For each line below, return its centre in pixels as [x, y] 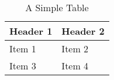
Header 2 [83, 31]
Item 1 [23, 49]
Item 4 [75, 66]
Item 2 [75, 49]
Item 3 [23, 66]
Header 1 [31, 31]
